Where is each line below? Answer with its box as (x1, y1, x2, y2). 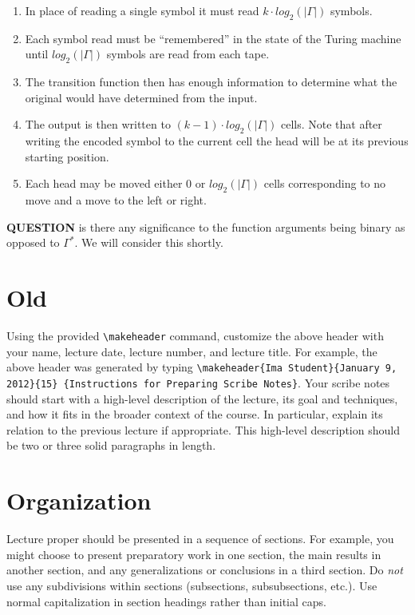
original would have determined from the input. (25, 89, 258, 105)
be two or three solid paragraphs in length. (6, 437, 216, 454)
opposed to (6, 234, 60, 251)
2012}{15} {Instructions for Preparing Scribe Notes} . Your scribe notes (6, 374, 390, 391)
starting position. (25, 148, 109, 165)
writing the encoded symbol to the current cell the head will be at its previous (25, 133, 409, 149)
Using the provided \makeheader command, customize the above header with (6, 327, 384, 344)
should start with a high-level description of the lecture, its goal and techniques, (6, 390, 398, 407)
